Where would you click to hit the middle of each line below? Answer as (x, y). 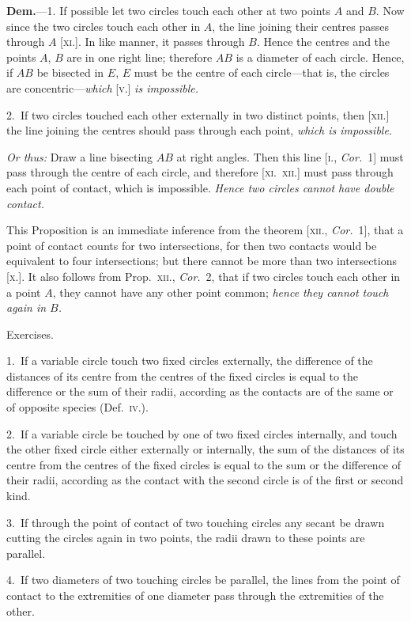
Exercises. (30, 334)
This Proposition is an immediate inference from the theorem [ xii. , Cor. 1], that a (205, 230)
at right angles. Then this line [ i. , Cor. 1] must (290, 156)
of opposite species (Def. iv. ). (77, 407)
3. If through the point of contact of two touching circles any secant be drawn (196, 522)
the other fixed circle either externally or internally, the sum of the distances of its (205, 449)
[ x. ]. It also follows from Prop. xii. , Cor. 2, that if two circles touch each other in (204, 276)
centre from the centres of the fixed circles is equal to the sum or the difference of (204, 464)
